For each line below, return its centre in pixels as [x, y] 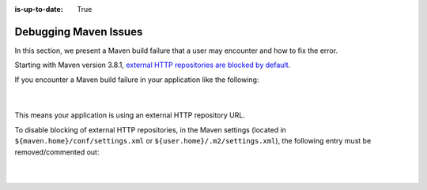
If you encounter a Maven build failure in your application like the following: [137, 80]
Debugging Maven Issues [79, 32]
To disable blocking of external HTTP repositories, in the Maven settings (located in [150, 129]
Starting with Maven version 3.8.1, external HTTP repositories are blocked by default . [153, 65]
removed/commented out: [57, 152]
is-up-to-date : [39, 9]
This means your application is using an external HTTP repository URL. [130, 115]
